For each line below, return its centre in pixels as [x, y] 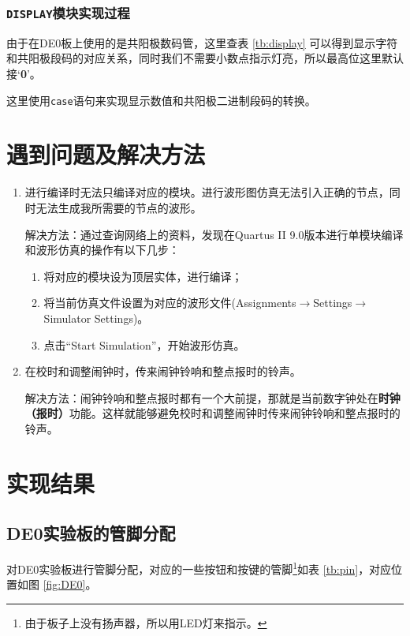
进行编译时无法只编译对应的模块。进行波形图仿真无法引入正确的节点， [207, 192]
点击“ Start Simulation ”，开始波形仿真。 [144, 344]
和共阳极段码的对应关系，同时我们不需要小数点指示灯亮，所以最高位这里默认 [205, 58]
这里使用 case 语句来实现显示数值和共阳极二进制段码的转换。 [161, 100]
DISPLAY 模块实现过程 [68, 12]
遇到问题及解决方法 [106, 154]
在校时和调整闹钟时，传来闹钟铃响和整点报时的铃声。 [163, 371]
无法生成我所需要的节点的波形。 [119, 207]
